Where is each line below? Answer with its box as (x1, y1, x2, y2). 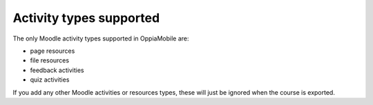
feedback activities (30, 66, 84, 74)
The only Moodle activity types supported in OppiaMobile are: (12, 34, 189, 43)
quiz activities (30, 75, 70, 84)
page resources (30, 47, 75, 55)
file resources (30, 56, 69, 65)
